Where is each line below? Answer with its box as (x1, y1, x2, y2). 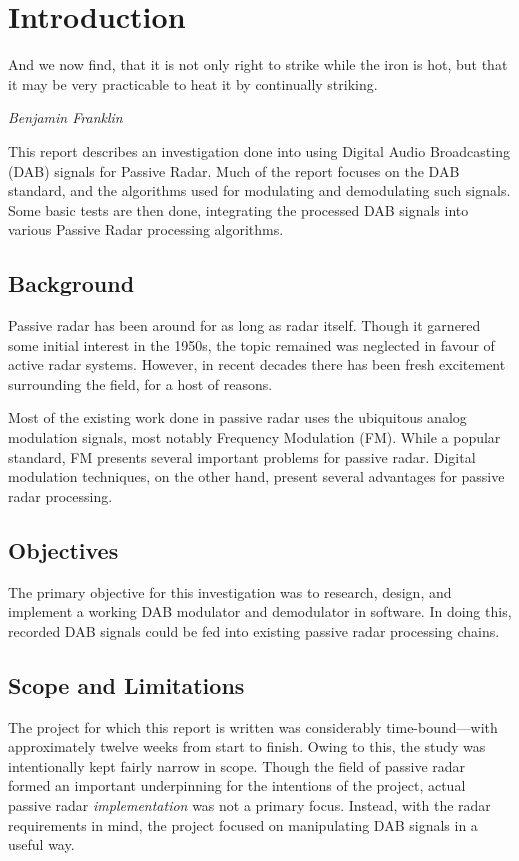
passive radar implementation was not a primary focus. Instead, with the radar (8, 794, 491, 815)
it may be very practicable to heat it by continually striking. (8, 73, 378, 94)
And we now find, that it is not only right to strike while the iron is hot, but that (8, 54, 508, 75)
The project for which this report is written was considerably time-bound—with (8, 716, 498, 737)
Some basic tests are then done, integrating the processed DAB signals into (8, 199, 469, 220)
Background (8, 268, 135, 299)
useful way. (8, 834, 75, 855)
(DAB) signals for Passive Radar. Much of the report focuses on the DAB (8, 160, 460, 181)
